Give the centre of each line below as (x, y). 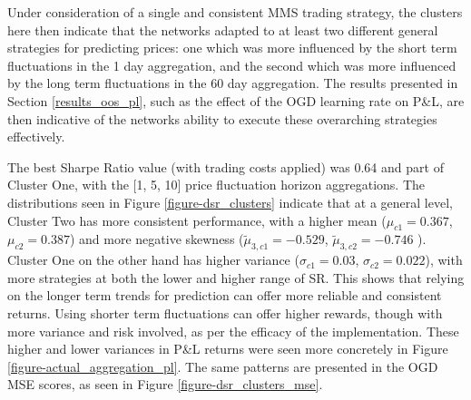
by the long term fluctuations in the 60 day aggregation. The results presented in (233, 83)
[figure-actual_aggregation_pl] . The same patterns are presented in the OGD (223, 366)
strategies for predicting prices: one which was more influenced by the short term (232, 48)
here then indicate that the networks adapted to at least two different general (223, 29)
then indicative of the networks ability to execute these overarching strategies (222, 118)
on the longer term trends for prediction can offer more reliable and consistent (225, 295)
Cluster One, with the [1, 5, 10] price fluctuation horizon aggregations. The (216, 185)
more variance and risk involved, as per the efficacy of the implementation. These (233, 331)
